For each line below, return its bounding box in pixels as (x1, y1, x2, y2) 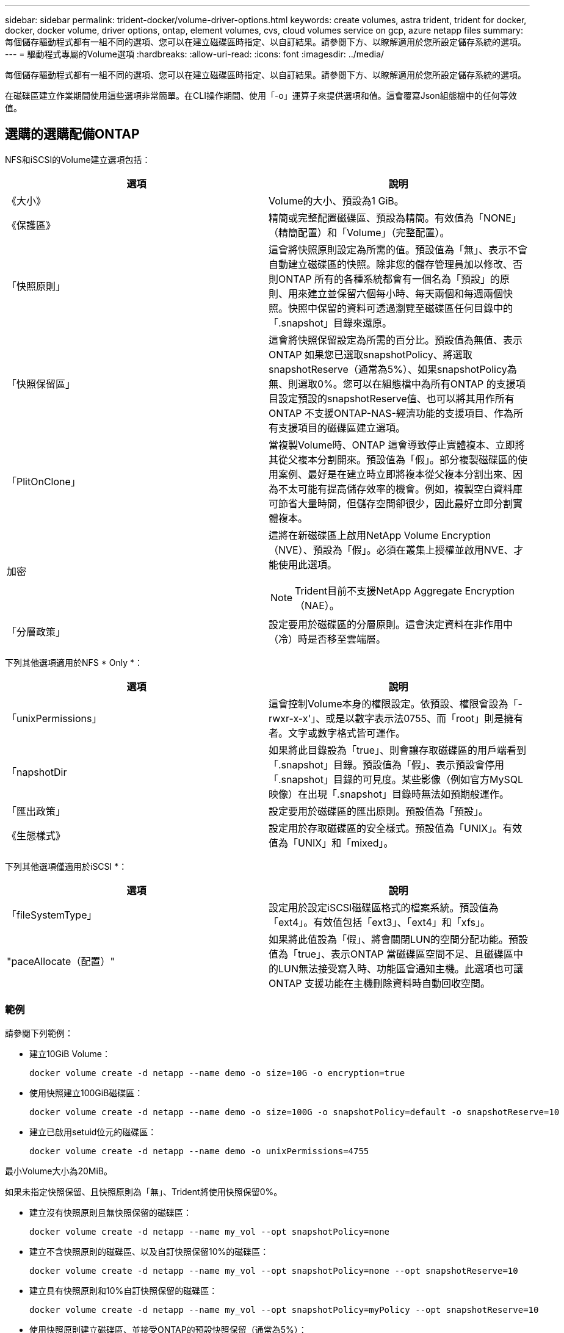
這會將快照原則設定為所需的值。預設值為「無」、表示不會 (269, 243, 528, 256)
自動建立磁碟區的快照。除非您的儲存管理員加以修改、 (269, 258, 513, 270)
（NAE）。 (295, 599, 339, 612)
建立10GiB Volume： (29, 1048, 110, 1059)
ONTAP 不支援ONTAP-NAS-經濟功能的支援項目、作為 (269, 406, 513, 419)
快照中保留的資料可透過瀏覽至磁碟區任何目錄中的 (288, 302, 513, 314)
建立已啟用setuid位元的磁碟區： (29, 1126, 157, 1137)
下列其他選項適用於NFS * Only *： (5, 657, 143, 668)
